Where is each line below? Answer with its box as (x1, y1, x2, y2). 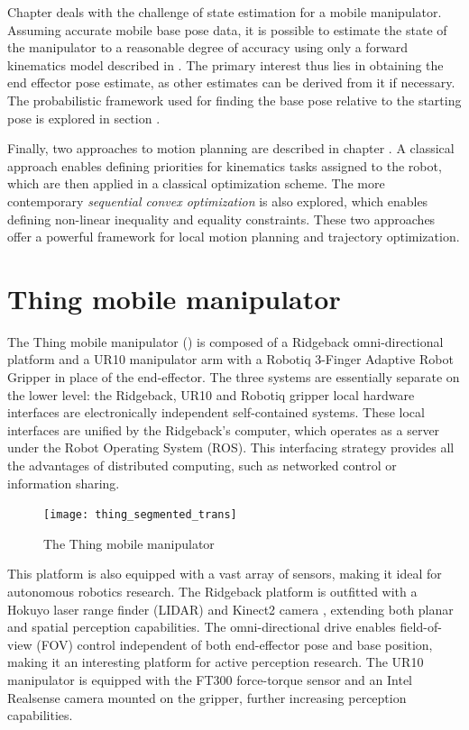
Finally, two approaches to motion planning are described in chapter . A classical (7, 139, 455, 158)
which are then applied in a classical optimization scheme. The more (7, 174, 385, 193)
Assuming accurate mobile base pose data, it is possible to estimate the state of (7, 20, 447, 39)
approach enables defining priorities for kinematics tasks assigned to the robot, (7, 156, 442, 175)
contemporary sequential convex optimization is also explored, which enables (7, 191, 428, 210)
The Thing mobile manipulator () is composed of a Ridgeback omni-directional (7, 332, 444, 351)
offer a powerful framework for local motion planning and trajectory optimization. (7, 227, 460, 246)
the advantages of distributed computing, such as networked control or (7, 456, 397, 474)
